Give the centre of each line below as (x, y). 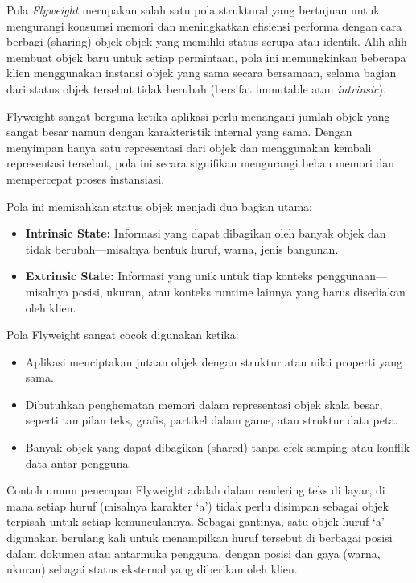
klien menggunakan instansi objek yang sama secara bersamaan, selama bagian (202, 73)
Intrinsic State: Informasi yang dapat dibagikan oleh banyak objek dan (206, 233)
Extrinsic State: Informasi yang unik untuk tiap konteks (169, 276)
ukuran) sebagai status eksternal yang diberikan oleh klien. (152, 569)
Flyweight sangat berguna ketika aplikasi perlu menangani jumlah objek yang (198, 116)
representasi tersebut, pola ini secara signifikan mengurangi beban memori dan (201, 163)
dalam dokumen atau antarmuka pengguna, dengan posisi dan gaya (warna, (194, 553)
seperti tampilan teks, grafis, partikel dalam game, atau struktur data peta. (212, 420)
